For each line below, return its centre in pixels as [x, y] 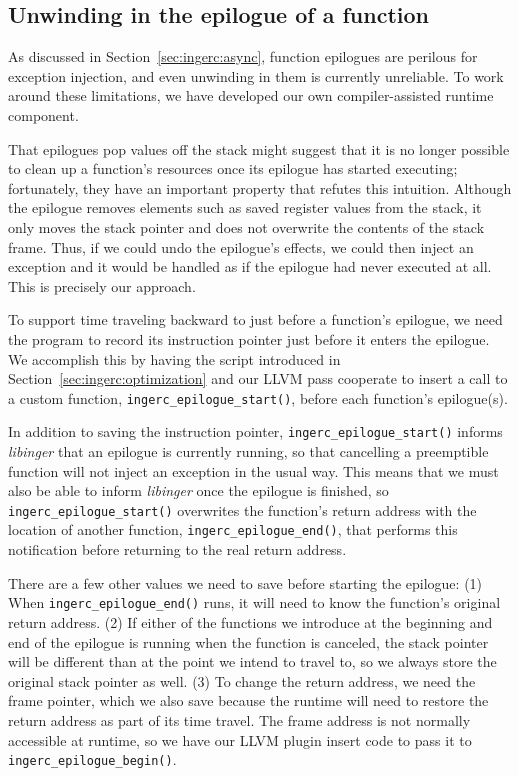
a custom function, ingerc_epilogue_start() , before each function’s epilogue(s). [258, 397]
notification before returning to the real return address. [177, 549]
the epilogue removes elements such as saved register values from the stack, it [245, 207]
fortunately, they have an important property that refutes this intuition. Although [260, 187]
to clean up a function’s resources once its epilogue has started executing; [233, 168]
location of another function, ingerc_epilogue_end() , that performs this [233, 529]
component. [43, 114]
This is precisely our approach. [102, 285]
